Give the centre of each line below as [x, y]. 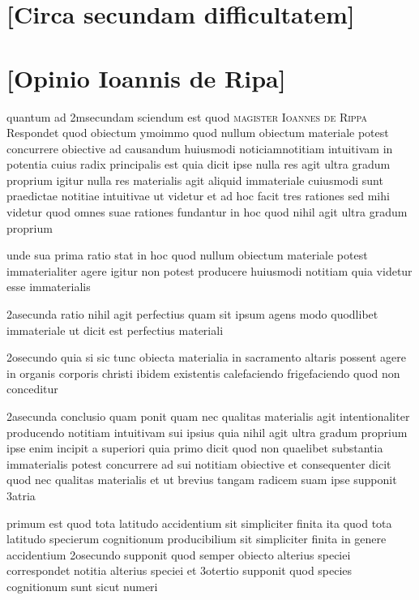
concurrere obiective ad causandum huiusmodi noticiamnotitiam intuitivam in [200, 148]
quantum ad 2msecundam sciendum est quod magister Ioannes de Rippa [187, 116]
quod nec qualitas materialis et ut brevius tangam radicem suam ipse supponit [202, 480]
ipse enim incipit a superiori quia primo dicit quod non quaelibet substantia [195, 448]
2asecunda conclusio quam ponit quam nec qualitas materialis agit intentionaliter [208, 416]
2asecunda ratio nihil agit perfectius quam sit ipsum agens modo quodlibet [192, 314]
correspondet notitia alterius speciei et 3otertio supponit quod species [180, 570]
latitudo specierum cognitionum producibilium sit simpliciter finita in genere [197, 539]
